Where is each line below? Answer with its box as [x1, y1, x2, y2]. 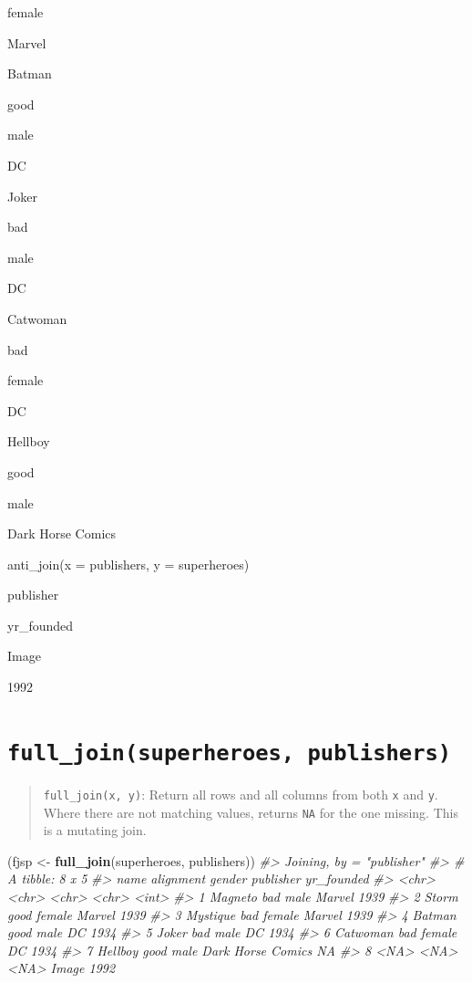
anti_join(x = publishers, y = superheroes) [7, 554, 250, 573]
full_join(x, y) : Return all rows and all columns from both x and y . [43, 784, 438, 803]
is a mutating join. [43, 821, 147, 840]
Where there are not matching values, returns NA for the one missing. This [43, 802, 458, 821]
